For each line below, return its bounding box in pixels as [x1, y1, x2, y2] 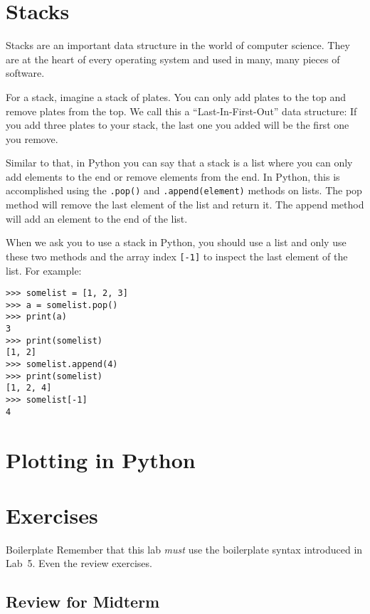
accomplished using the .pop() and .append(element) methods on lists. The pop [6, 183, 362, 198]
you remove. [6, 131, 58, 146]
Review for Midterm [6, 591, 160, 613]
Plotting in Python [6, 445, 196, 474]
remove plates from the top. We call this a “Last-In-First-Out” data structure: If [6, 103, 357, 118]
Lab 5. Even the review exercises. [6, 556, 152, 571]
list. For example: [6, 263, 82, 277]
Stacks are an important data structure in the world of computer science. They [6, 38, 350, 53]
